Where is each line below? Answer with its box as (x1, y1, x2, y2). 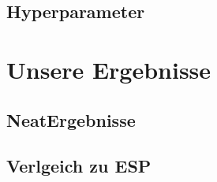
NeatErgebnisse (6, 107, 136, 132)
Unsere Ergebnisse (6, 53, 211, 85)
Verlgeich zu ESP (6, 154, 152, 178)
